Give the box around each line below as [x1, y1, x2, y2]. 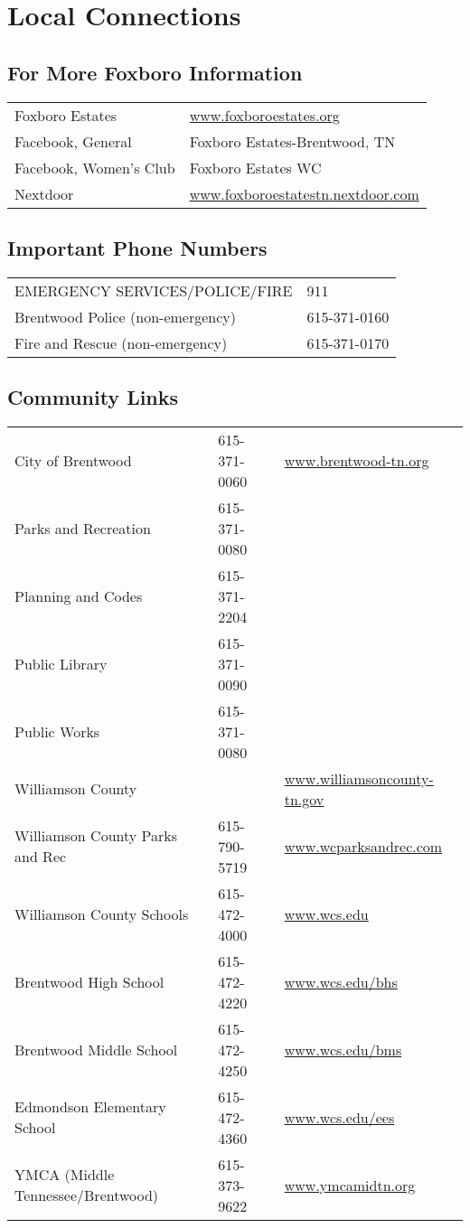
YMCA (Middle [14, 1164, 115, 1186]
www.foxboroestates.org [189, 104, 340, 126]
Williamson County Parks [14, 825, 178, 847]
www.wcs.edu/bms [284, 1038, 402, 1060]
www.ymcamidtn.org [284, 1174, 416, 1195]
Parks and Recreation [14, 517, 151, 539]
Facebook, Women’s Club [14, 156, 175, 178]
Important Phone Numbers [7, 233, 268, 261]
